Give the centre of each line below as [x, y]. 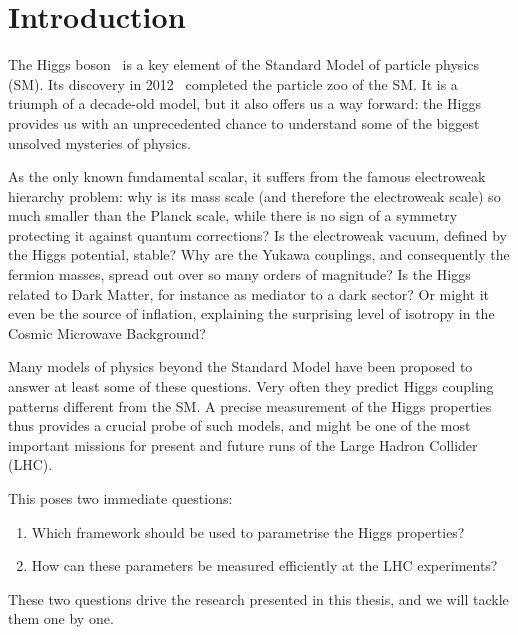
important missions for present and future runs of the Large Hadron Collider [243, 444]
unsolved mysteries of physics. [99, 142]
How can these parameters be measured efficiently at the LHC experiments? [264, 565]
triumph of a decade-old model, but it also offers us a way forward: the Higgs [244, 103]
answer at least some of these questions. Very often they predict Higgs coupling [251, 386]
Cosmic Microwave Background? [107, 332]
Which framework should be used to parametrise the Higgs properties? [248, 531]
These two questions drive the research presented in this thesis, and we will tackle [258, 598]
